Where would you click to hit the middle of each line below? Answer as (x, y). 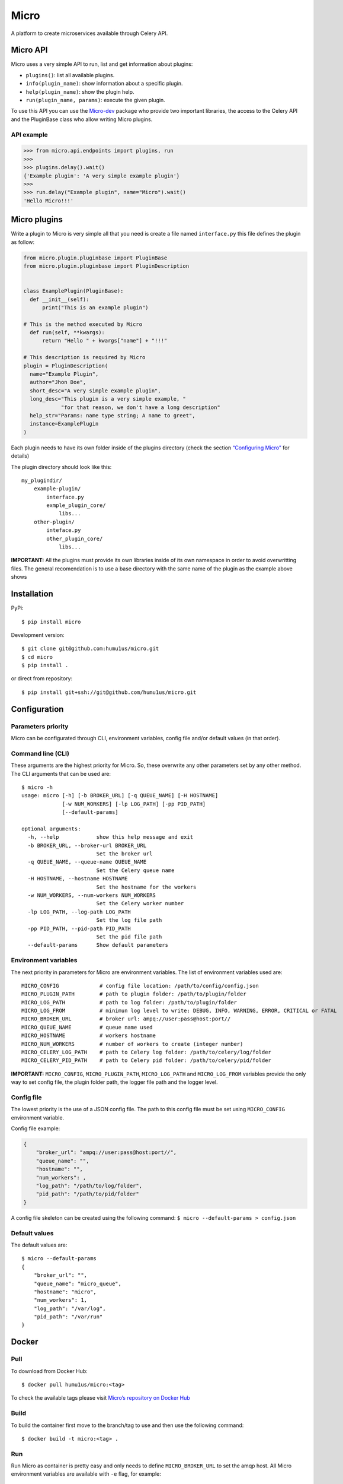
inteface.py (64, 530)
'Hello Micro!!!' (49, 201)
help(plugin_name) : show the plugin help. (80, 91)
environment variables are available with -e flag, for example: (86, 1474)
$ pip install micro (51, 621)
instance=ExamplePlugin (64, 424)
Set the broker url (125, 854)
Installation (32, 594)
